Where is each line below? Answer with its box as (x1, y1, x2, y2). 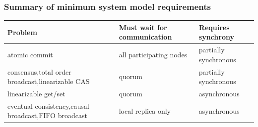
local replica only (119, 105, 171, 116)
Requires (198, 22, 230, 32)
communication (119, 32, 172, 42)
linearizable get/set (7, 88, 65, 99)
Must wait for (119, 22, 167, 32)
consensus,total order (7, 66, 71, 77)
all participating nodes (119, 49, 188, 59)
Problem (7, 27, 37, 37)
